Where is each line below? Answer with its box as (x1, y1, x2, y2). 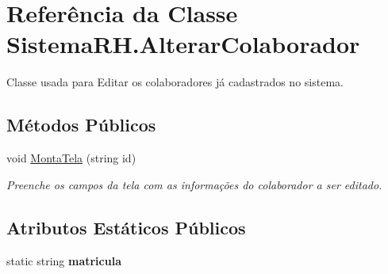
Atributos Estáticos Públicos (6, 215, 246, 239)
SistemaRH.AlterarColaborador (6, 28, 360, 60)
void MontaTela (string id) (6, 150, 136, 166)
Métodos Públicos (6, 112, 156, 137)
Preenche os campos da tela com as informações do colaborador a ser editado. (6, 176, 382, 192)
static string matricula (6, 252, 121, 268)
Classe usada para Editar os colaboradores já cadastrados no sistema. (6, 74, 344, 90)
